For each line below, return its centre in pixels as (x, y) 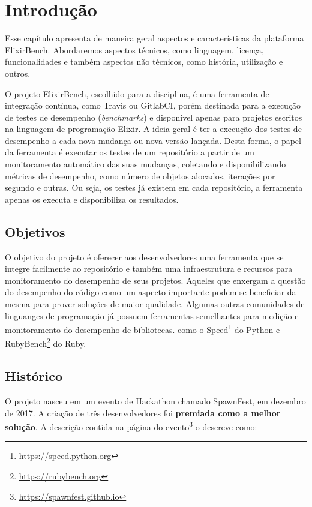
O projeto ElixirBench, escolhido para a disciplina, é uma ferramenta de (137, 93)
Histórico (34, 376)
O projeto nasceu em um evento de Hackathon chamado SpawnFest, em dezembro (155, 400)
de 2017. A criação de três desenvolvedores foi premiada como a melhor (143, 412)
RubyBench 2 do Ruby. (46, 343)
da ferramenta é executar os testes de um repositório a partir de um (130, 152)
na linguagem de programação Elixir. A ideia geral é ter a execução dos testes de (153, 129)
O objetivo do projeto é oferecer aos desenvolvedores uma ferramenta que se (144, 256)
